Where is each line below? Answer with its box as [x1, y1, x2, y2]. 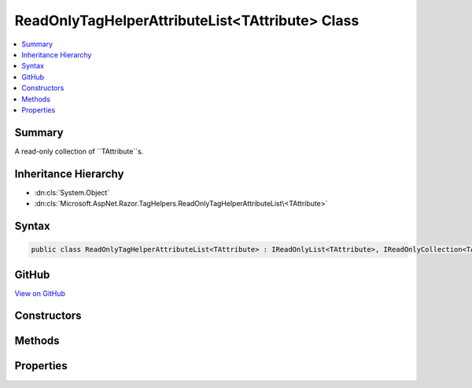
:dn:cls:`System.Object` [34, 187, 110, 197]
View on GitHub [14, 288, 66, 298]
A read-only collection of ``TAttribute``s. [14, 146, 144, 156]
